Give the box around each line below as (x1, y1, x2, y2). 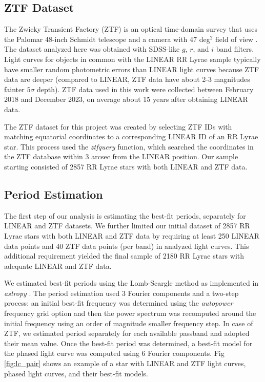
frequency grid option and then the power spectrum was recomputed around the (4, 308, 256, 319)
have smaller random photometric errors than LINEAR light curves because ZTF (4, 63, 259, 74)
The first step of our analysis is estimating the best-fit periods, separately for (4, 210, 246, 221)
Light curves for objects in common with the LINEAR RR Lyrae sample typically (4, 53, 261, 64)
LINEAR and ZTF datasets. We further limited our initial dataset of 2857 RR (4, 220, 250, 231)
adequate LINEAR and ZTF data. (4, 260, 112, 271)
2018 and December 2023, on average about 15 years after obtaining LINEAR (4, 94, 248, 104)
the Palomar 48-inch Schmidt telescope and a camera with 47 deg (4, 33, 210, 44)
